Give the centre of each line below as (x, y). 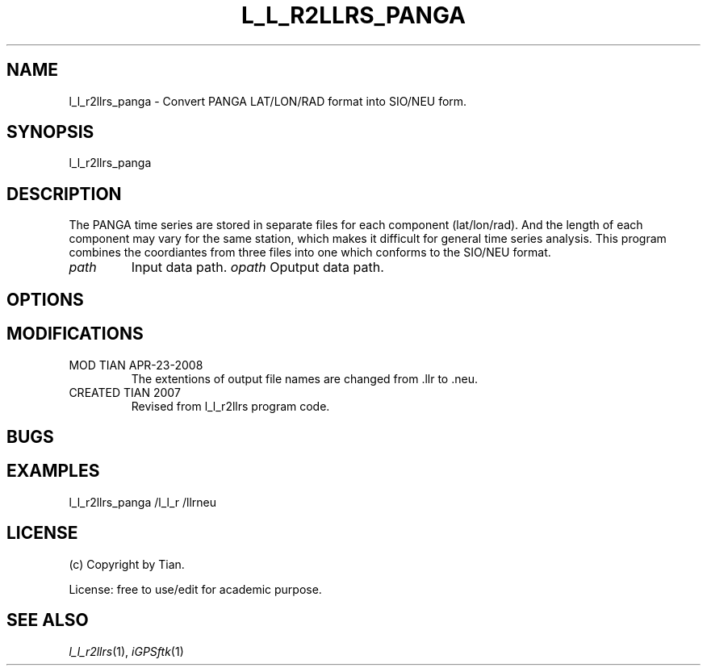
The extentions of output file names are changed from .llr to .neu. (304, 378)
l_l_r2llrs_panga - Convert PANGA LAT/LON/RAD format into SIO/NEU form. (268, 101)
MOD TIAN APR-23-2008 (136, 365)
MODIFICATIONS (75, 334)
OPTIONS (45, 299)
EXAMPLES (53, 471)
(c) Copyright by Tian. (127, 564)
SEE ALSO (48, 620)
